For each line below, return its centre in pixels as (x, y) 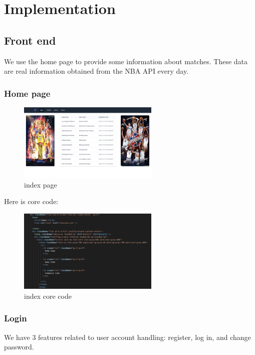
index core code (48, 296)
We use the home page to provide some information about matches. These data (126, 61)
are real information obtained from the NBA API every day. (96, 71)
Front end (30, 40)
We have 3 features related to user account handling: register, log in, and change (127, 337)
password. (19, 347)
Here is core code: (31, 201)
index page (41, 184)
